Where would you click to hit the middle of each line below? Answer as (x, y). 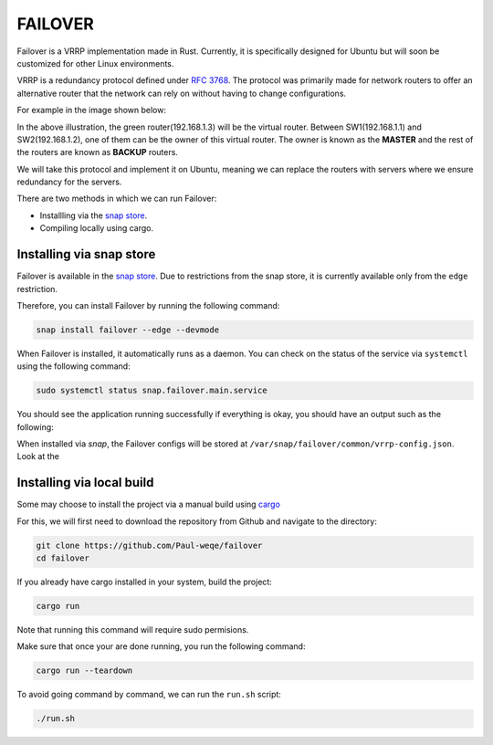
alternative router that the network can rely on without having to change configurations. (182, 93)
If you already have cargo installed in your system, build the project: (145, 582)
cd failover (63, 558)
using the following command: (74, 366)
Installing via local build (85, 483)
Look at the (38, 456)
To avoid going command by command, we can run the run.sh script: (149, 695)
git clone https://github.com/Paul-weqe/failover (149, 545)
